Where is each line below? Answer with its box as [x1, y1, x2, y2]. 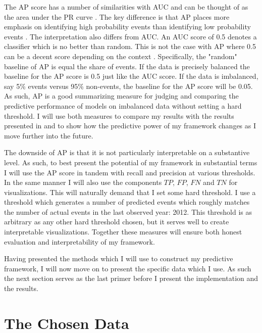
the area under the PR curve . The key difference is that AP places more [4, 11, 230, 22]
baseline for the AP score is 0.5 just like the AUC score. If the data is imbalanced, [4, 71, 258, 81]
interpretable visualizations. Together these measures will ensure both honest [4, 226, 242, 237]
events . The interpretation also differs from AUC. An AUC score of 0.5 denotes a [4, 31, 257, 41]
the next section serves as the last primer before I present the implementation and [4, 273, 258, 283]
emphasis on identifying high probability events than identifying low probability [4, 21, 251, 32]
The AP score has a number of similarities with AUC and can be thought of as [4, 2, 248, 12]
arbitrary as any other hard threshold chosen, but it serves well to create [4, 216, 229, 227]
